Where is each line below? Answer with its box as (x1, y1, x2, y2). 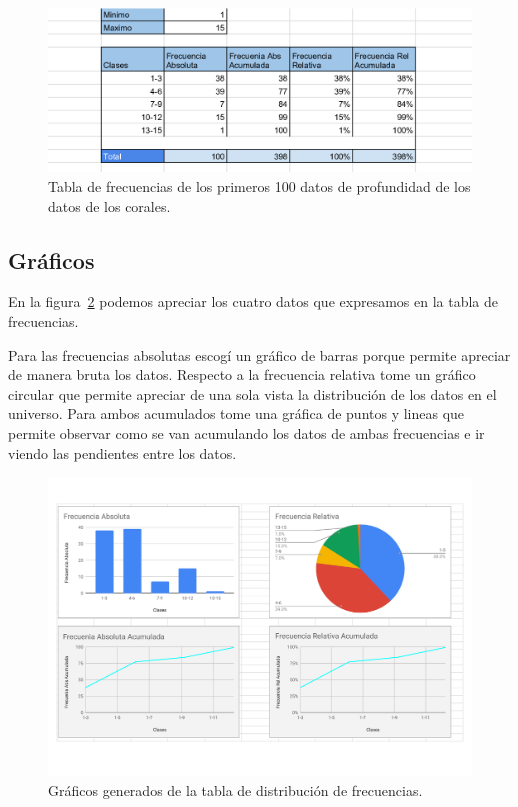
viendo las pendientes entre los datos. (8, 442, 237, 463)
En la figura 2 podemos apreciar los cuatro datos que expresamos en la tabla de (8, 291, 498, 312)
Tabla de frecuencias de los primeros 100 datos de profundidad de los (48, 175, 471, 196)
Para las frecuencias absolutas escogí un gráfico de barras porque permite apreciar (8, 344, 511, 365)
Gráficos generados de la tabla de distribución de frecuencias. (48, 780, 423, 801)
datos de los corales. (48, 195, 171, 216)
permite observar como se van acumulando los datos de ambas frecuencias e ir (8, 422, 485, 443)
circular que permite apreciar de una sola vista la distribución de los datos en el (8, 383, 497, 404)
